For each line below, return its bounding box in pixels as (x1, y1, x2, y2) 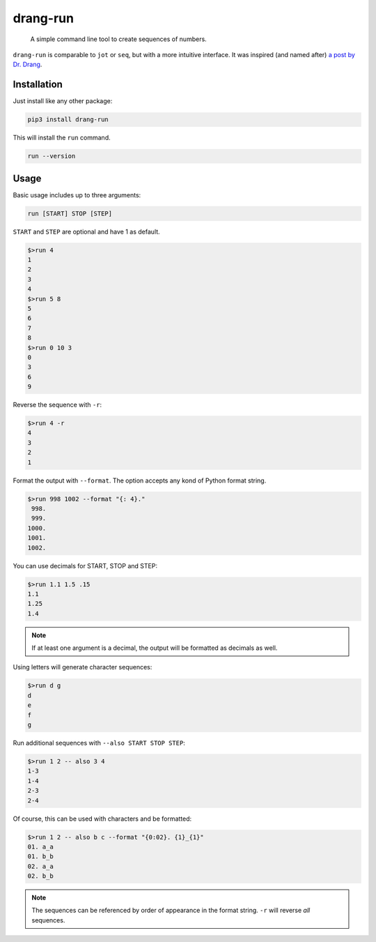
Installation (13, 79, 63, 91)
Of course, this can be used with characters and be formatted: (13, 814, 192, 823)
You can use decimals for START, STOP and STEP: (13, 561, 158, 570)
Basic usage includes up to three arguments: (13, 190, 141, 199)
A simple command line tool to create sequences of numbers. (30, 35, 207, 43)
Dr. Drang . (13, 60, 42, 69)
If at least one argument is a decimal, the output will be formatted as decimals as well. (31, 644, 278, 652)
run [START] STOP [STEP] (27, 209, 113, 218)
